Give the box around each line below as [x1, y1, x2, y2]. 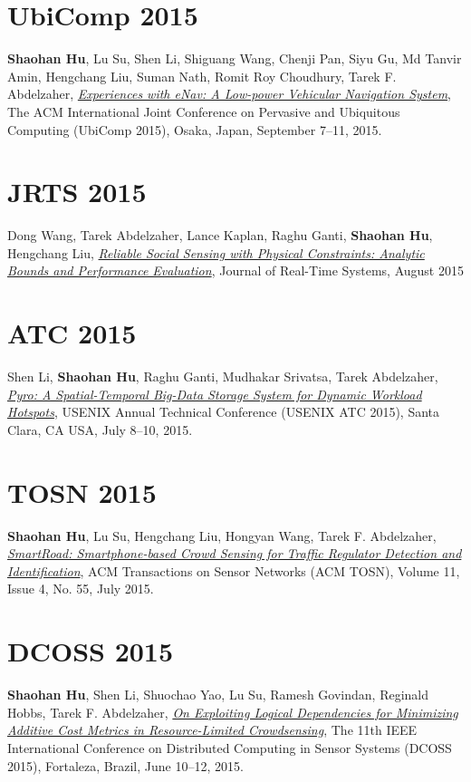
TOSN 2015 [7, 473, 157, 510]
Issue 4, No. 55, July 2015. [7, 579, 154, 598]
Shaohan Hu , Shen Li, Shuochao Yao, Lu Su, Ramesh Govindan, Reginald [7, 685, 429, 704]
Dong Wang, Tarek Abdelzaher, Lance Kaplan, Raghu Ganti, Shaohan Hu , [7, 226, 433, 245]
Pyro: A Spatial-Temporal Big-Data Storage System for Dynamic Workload [7, 384, 422, 403]
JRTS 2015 [7, 173, 147, 210]
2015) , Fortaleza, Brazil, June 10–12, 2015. [7, 756, 244, 775]
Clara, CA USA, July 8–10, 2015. [7, 420, 193, 439]
